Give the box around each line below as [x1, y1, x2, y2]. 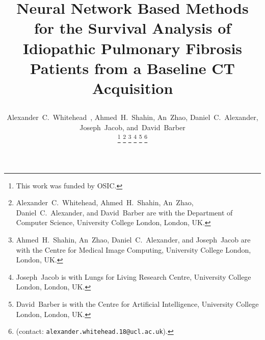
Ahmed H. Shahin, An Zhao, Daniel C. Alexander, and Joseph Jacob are [16, 234, 251, 245]
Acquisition [92, 77, 173, 98]
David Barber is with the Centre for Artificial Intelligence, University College [16, 298, 259, 309]
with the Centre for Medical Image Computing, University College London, [16, 244, 251, 255]
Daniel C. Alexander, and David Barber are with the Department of [16, 207, 233, 217]
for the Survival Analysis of [34, 17, 231, 38]
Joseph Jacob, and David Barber [79, 122, 185, 132]
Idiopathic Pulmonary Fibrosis [22, 37, 243, 58]
